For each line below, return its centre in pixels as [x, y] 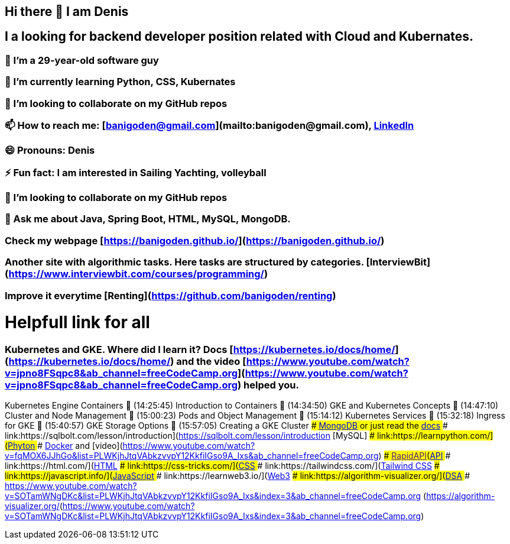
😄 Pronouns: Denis [50, 150]
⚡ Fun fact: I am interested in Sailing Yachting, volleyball [136, 172]
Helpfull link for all [77, 323]
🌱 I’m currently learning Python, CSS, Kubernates [120, 82]
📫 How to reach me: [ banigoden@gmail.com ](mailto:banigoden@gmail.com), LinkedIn [209, 125]
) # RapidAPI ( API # [415, 456]
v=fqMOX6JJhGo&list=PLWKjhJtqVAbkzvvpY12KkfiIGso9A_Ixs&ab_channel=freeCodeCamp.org [192, 456]
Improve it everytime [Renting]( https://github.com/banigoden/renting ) [170, 295]
